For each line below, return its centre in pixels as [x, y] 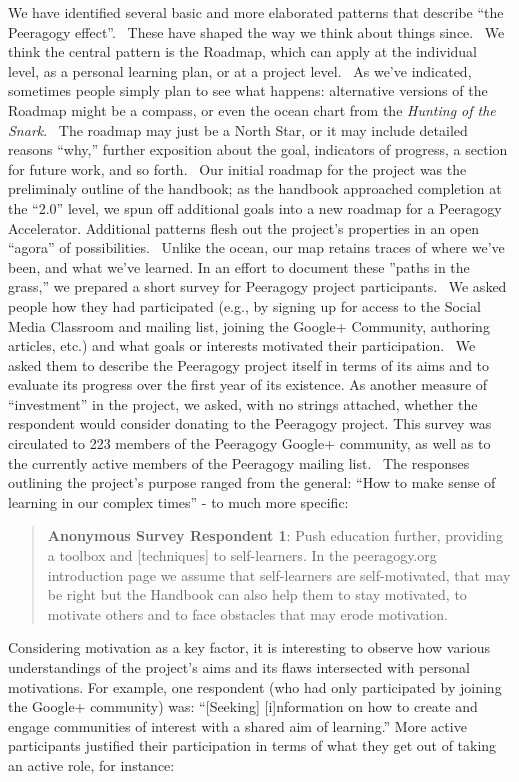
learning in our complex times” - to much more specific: [178, 501]
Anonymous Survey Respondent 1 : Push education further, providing [275, 535]
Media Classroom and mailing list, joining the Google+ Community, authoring [249, 325]
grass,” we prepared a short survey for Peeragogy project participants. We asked [257, 286]
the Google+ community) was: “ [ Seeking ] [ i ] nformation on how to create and [243, 706]
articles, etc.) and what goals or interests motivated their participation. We [242, 345]
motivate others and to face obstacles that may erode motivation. [247, 613]
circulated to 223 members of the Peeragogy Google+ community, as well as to [249, 443]
